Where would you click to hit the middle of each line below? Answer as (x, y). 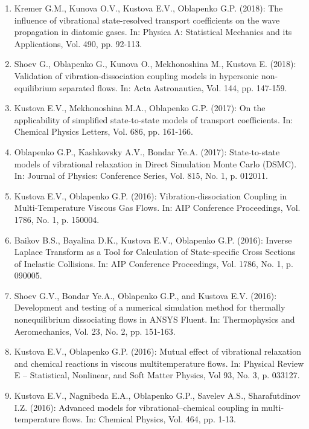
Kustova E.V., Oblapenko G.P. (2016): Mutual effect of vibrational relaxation (158, 351)
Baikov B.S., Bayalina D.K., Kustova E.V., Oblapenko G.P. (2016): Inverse (153, 240)
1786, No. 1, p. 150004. (57, 219)
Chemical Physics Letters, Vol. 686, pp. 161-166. (104, 131)
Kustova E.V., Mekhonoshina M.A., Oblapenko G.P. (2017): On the (140, 108)
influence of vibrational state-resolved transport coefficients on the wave (147, 20)
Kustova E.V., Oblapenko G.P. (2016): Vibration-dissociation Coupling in (151, 195)
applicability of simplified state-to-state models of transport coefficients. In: (154, 119)
